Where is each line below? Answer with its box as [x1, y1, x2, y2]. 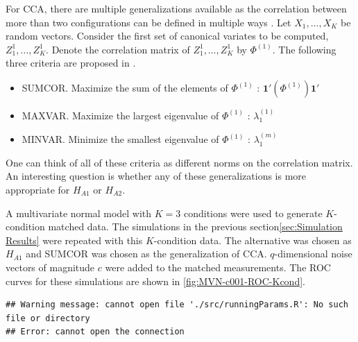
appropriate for [6, 182, 70, 196]
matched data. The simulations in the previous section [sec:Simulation [48, 219, 343, 234]
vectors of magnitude [6, 259, 95, 274]
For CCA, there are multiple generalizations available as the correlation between [6, 1, 347, 15]
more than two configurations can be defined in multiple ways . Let [6, 15, 291, 29]
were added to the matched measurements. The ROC [105, 259, 331, 274]
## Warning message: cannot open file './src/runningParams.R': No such [6, 300, 348, 310]
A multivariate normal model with [6, 205, 152, 220]
